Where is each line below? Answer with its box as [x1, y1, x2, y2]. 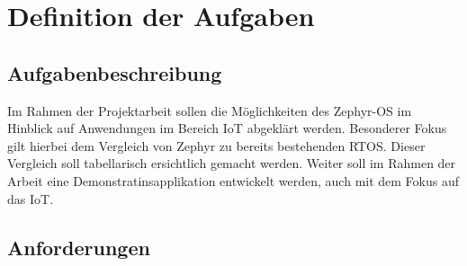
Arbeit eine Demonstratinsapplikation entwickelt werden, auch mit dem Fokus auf [7, 171, 460, 190]
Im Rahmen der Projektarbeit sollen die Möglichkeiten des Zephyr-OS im [7, 101, 412, 120]
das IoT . [7, 189, 54, 208]
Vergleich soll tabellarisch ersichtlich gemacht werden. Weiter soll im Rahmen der [7, 154, 456, 173]
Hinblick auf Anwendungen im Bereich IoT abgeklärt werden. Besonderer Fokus [7, 119, 447, 137]
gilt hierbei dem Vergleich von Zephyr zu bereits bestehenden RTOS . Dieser [7, 136, 426, 155]
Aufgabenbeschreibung [7, 58, 222, 86]
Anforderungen [7, 233, 150, 261]
